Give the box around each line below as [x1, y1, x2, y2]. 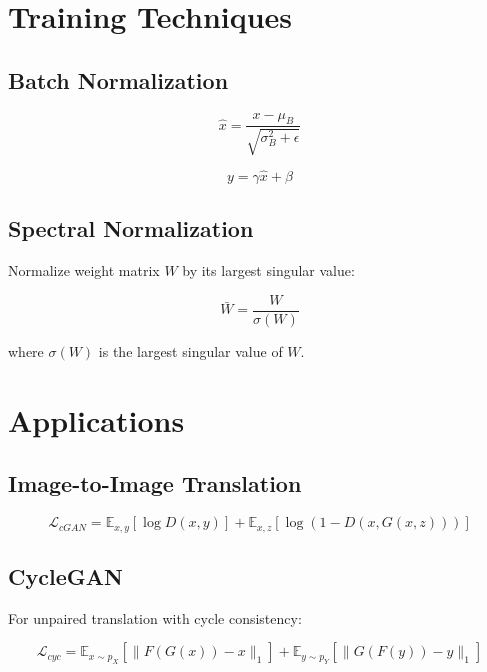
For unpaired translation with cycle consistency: [8, 607, 302, 628]
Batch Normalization [8, 64, 229, 95]
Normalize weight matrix [8, 260, 160, 281]
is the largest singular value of [98, 340, 283, 361]
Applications [8, 399, 185, 440]
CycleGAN [8, 560, 123, 591]
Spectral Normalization [8, 213, 254, 244]
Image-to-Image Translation [8, 468, 302, 499]
